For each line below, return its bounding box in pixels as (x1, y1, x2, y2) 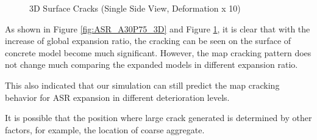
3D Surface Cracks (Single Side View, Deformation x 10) (29, 2, 241, 14)
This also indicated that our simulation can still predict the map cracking (5, 78, 280, 91)
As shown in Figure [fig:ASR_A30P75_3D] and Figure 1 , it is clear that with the (5, 22, 310, 35)
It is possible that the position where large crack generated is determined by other (5, 111, 312, 124)
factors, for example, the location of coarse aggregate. (5, 123, 205, 136)
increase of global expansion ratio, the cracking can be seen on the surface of (5, 34, 291, 47)
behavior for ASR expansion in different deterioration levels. (5, 90, 230, 103)
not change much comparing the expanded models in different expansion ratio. (5, 58, 298, 71)
